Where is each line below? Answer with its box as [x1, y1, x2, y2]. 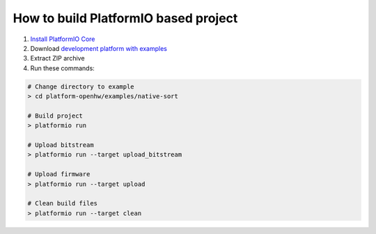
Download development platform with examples [30, 44, 167, 52]
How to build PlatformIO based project [13, 10, 238, 26]
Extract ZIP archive [30, 54, 85, 63]
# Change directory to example [27, 82, 135, 91]
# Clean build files [27, 199, 97, 208]
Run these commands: [30, 63, 95, 72]
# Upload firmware [27, 171, 91, 178]
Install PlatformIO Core [30, 35, 95, 43]
